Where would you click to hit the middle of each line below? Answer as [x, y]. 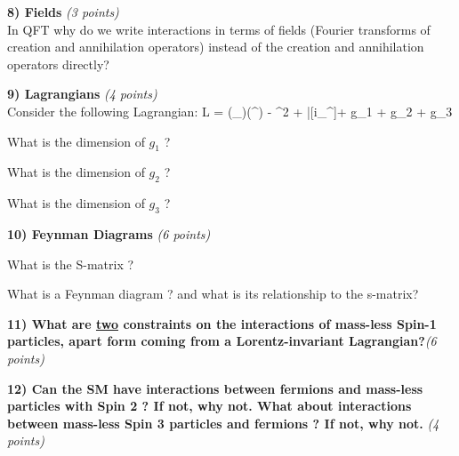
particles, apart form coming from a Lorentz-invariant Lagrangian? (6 [222, 341]
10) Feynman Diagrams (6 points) [109, 233]
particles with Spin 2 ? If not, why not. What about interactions [209, 406]
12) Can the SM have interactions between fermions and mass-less [215, 388]
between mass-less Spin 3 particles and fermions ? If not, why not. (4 [223, 423]
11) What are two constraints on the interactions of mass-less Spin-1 [222, 323]
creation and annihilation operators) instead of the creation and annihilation [216, 47]
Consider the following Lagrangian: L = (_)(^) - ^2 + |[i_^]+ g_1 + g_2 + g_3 [230, 111]
